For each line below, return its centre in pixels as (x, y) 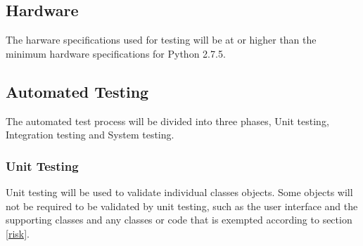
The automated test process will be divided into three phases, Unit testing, (167, 121)
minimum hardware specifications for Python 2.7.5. (116, 53)
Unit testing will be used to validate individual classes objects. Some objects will (179, 192)
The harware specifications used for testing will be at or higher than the (161, 40)
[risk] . (18, 233)
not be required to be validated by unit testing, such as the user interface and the (182, 206)
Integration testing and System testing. (90, 135)
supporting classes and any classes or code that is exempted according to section (179, 220)
